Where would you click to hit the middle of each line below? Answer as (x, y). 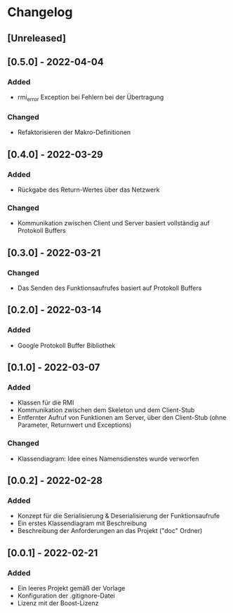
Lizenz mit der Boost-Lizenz (58, 603)
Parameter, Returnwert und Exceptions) (74, 425)
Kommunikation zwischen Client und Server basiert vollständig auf (114, 223)
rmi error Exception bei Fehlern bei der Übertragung (91, 98)
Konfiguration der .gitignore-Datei (66, 596)
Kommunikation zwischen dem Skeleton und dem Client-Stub (106, 410)
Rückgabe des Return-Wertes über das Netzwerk (88, 190)
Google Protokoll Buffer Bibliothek (66, 345)
